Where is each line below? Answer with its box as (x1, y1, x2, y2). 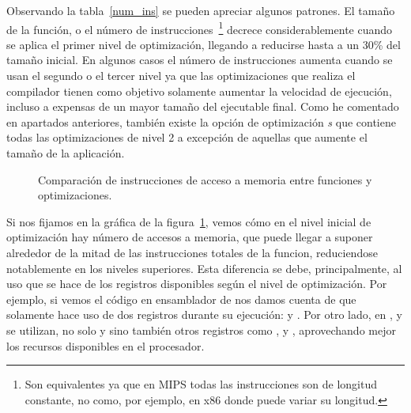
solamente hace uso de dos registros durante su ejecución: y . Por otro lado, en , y (6, 306, 402, 323)
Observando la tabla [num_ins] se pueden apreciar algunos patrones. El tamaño (6, 2, 395, 18)
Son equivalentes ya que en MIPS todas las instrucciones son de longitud (25, 376, 377, 392)
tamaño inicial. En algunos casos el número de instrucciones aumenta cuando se (6, 51, 393, 68)
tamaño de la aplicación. (6, 145, 125, 161)
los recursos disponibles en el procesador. (6, 337, 205, 354)
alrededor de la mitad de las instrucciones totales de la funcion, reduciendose (6, 244, 378, 260)
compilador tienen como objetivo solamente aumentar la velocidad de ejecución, (6, 82, 392, 99)
